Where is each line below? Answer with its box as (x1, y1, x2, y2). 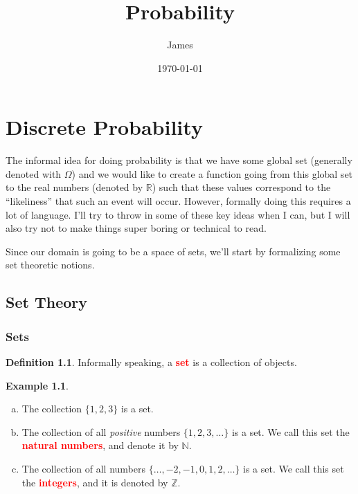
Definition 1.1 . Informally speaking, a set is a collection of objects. (6, 355, 297, 369)
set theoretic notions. (6, 257, 95, 272)
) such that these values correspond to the (152, 180, 331, 194)
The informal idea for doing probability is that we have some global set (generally (6, 153, 352, 167)
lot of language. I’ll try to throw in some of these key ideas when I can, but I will (6, 207, 350, 221)
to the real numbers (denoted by (6, 180, 143, 194)
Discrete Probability (6, 113, 203, 141)
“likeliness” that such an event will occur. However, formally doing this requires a (6, 194, 351, 208)
